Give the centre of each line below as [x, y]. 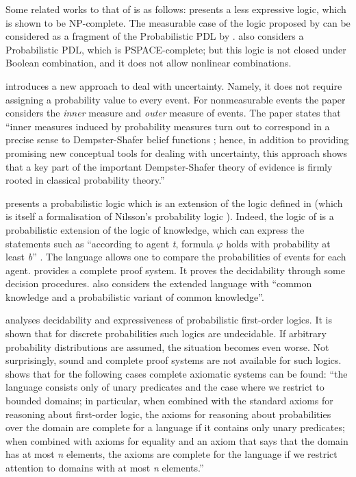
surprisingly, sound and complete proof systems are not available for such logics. [174, 360]
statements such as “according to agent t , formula [110, 243]
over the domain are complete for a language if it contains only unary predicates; [175, 427]
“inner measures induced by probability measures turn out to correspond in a [168, 126]
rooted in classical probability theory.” [85, 180]
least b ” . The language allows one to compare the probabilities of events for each [176, 257]
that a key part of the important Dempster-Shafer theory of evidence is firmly [169, 166]
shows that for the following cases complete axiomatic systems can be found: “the [177, 373]
